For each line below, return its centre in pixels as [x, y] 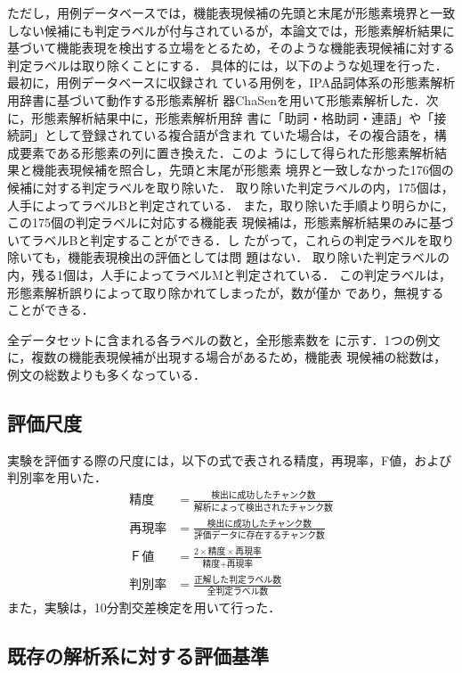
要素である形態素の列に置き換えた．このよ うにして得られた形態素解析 [227, 152]
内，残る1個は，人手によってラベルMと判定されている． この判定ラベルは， [229, 274]
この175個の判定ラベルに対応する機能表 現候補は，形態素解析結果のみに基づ [231, 222]
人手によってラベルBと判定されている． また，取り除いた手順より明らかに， [231, 205]
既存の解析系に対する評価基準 [138, 656]
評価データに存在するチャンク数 [259, 536]
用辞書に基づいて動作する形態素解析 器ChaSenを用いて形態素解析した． [217, 99]
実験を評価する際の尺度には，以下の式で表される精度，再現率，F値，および [230, 460]
